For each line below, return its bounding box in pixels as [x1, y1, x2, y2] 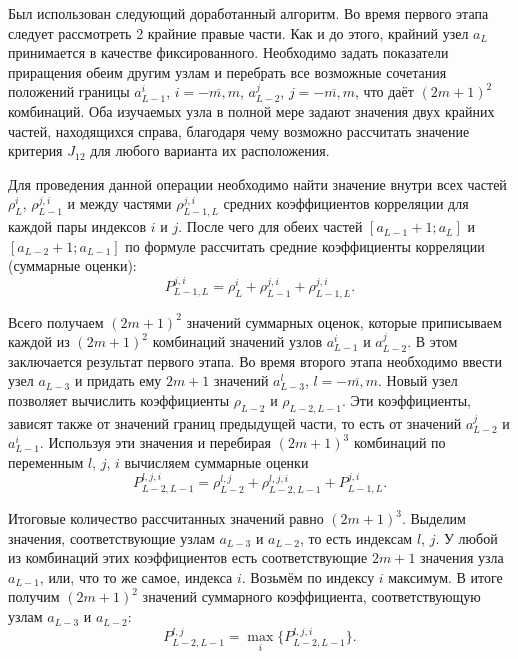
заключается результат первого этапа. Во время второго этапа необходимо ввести [8, 350, 502, 371]
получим [8, 586, 60, 607]
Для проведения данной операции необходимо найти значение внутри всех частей [8, 173, 507, 194]
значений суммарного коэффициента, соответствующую [142, 586, 481, 607]
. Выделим [401, 508, 466, 529]
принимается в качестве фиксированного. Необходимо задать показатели [8, 42, 449, 63]
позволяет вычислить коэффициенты [8, 389, 230, 410]
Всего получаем [8, 311, 104, 332]
